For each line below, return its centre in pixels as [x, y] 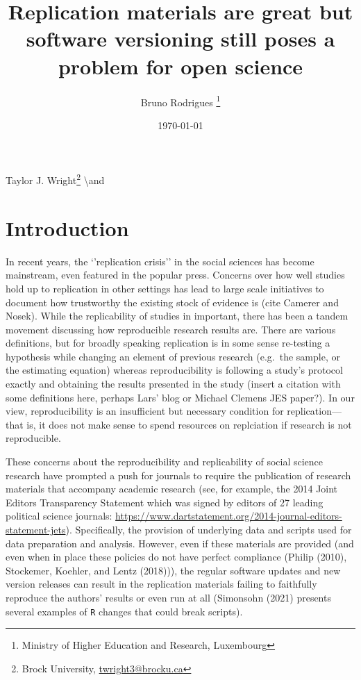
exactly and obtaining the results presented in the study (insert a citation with [173, 384]
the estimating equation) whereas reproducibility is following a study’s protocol [174, 370]
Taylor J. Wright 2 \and [55, 179]
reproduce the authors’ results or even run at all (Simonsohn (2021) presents [168, 597]
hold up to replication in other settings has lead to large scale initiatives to [165, 288]
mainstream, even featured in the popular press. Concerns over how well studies [175, 275]
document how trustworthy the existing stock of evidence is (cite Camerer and [172, 302]
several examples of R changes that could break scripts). [124, 611]
